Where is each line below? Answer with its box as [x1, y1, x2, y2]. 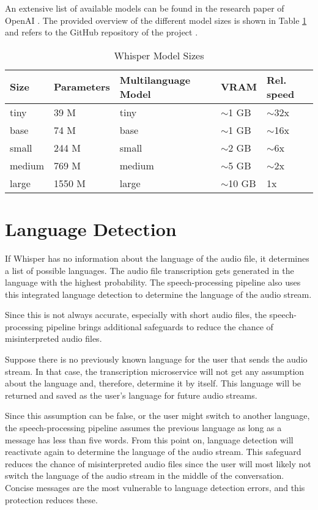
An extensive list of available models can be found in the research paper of [5, 2, 284, 14]
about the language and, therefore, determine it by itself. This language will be [5, 377, 301, 390]
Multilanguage [119, 72, 191, 87]
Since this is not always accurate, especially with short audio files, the [5, 308, 267, 321]
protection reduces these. [5, 493, 98, 506]
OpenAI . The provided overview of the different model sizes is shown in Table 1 [5, 13, 307, 26]
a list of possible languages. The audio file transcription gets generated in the [5, 264, 294, 276]
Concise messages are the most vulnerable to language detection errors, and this [5, 481, 305, 493]
